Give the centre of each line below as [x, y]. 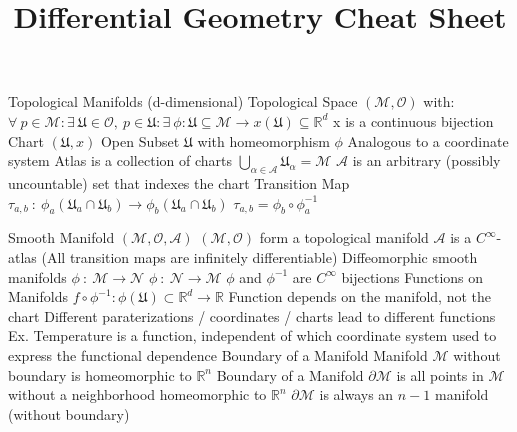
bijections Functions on [412, 276]
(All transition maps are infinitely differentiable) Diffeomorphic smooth [259, 256]
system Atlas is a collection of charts [120, 160]
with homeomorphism [263, 140]
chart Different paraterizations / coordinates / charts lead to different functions [252, 315]
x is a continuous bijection [413, 120]
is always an [356, 394]
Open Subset [140, 140]
